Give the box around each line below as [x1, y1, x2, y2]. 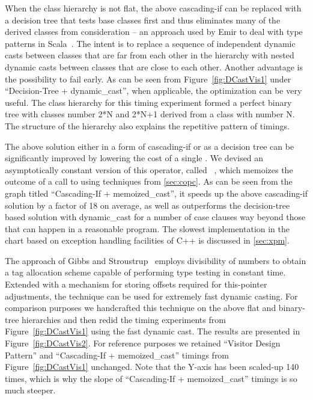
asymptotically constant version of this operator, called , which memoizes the [5, 163, 293, 176]
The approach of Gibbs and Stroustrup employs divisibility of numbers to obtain [5, 254, 306, 266]
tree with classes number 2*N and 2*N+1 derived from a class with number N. [5, 108, 295, 120]
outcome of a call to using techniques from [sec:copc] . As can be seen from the [5, 175, 293, 188]
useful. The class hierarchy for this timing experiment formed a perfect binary [5, 96, 292, 108]
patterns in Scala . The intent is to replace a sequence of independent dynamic [5, 37, 296, 49]
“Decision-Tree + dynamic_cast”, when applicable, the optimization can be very [5, 84, 302, 97]
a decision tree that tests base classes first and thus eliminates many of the [5, 13, 281, 26]
